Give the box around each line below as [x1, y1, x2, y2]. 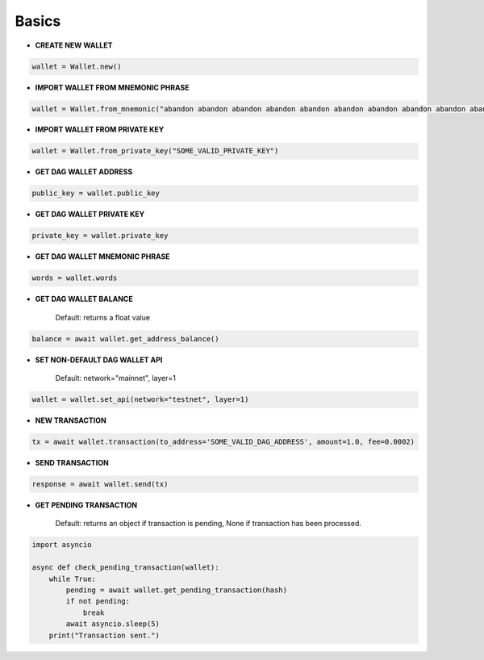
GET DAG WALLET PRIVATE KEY [35, 210, 145, 219]
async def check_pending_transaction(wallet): [31, 563, 219, 572]
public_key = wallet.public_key [31, 189, 161, 198]
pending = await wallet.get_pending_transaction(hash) [65, 585, 288, 595]
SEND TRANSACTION [35, 458, 109, 468]
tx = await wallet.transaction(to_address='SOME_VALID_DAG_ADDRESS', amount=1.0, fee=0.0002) [31, 437, 415, 447]
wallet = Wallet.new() [31, 61, 122, 71]
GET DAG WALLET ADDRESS [35, 167, 133, 177]
